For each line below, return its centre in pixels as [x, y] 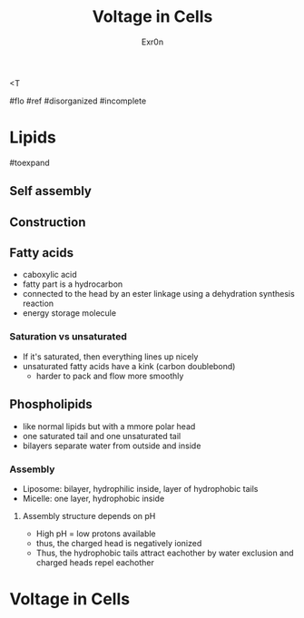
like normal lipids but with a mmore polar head [109, 426]
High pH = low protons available [96, 534]
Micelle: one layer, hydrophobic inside [93, 498]
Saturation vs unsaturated [68, 337]
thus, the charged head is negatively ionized [119, 543]
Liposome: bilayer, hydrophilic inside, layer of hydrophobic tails [140, 488]
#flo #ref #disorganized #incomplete [78, 101]
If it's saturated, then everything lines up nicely [110, 357]
